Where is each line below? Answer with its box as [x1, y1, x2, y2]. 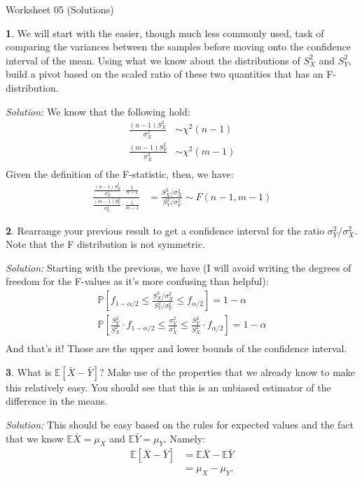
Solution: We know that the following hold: [6, 104, 190, 118]
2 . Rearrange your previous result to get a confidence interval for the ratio [6, 223, 325, 237]
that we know [6, 431, 64, 445]
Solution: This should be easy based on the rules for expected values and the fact [6, 417, 354, 431]
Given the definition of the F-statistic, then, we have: [6, 166, 234, 181]
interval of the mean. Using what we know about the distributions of [6, 53, 300, 67]
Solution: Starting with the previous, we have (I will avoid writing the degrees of [6, 260, 351, 274]
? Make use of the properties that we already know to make [99, 364, 356, 379]
